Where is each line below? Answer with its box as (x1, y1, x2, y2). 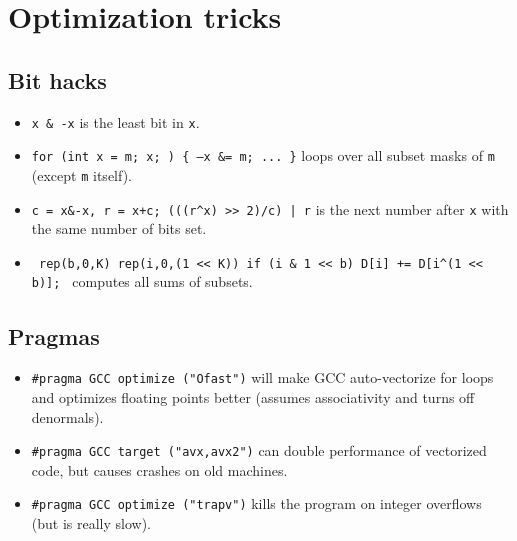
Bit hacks (8, 64, 107, 95)
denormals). (31, 406, 104, 427)
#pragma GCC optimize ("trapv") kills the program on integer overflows (31, 493, 482, 514)
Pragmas (8, 320, 100, 351)
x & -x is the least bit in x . (31, 111, 200, 132)
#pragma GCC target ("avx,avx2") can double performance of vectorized (31, 440, 487, 461)
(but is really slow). (31, 513, 151, 534)
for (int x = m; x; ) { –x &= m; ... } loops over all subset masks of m (31, 145, 495, 166)
